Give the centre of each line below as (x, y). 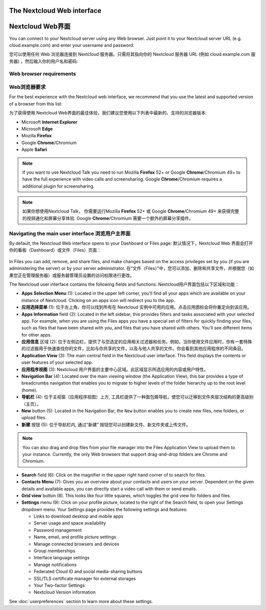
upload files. (34, 418)
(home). (30, 390)
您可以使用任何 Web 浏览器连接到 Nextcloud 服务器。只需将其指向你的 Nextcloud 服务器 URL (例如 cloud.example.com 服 (132, 54)
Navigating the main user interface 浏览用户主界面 (70, 233)
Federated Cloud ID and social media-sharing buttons (88, 572)
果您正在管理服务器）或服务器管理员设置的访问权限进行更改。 (72, 275)
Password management (58, 530)
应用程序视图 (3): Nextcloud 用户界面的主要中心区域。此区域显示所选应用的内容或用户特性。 (115, 369)
